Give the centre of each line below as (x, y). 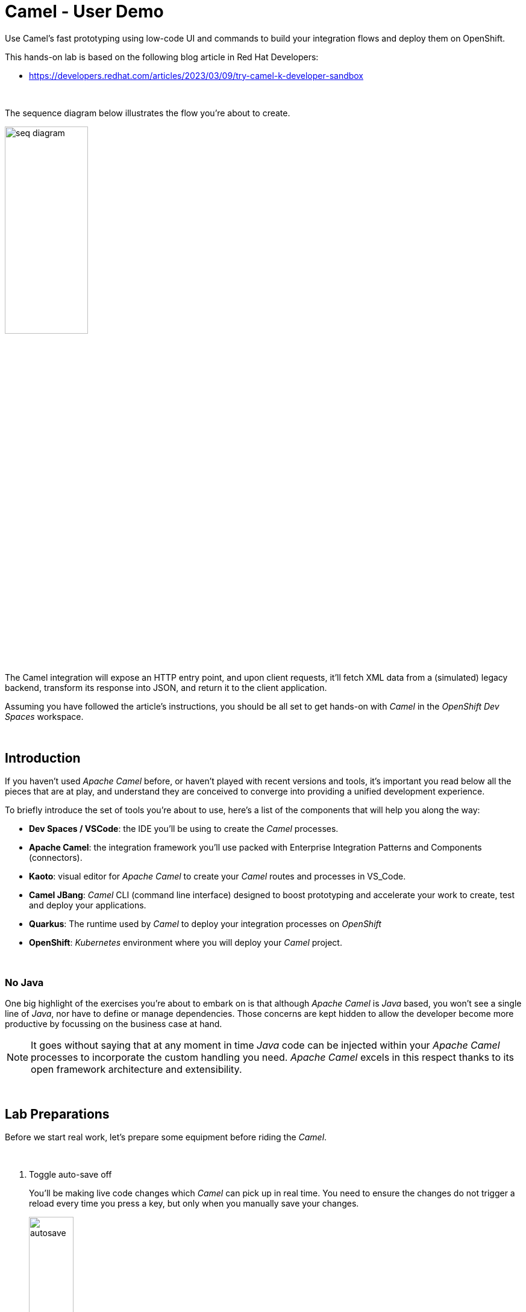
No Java (24, 982)
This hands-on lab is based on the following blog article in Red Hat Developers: (162, 57)
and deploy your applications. (88, 905)
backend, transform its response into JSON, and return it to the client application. (166, 687)
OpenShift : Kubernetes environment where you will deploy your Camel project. (186, 943)
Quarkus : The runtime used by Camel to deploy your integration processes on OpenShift (205, 924)
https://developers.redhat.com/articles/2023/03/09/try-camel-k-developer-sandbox (196, 75)
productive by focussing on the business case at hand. (114, 1024)
